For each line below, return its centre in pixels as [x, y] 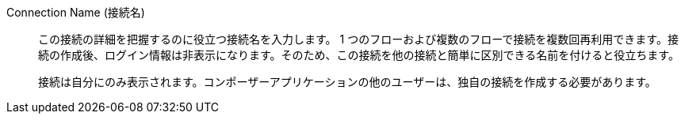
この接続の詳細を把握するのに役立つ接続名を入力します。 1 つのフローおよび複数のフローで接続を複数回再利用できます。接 [358, 39]
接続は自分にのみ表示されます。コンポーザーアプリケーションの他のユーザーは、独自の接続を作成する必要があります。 [347, 82]
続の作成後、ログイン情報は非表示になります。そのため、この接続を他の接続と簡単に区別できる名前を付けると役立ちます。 [359, 55]
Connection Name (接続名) [76, 12]
